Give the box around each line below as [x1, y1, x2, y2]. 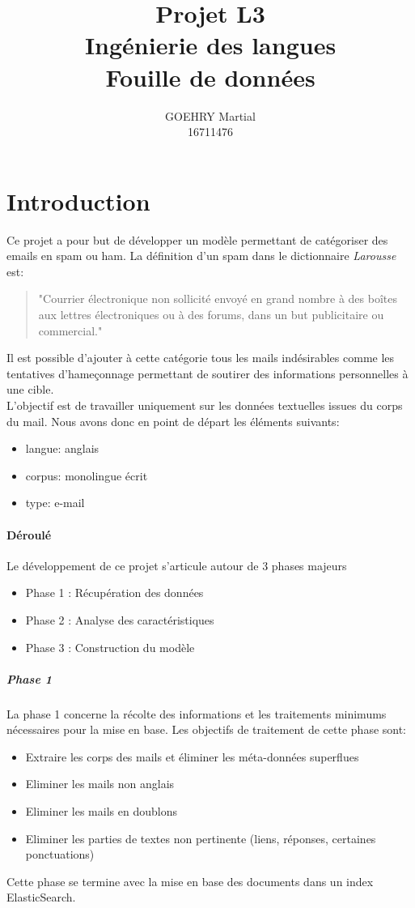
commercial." [38, 322, 103, 339]
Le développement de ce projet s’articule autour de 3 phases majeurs [6, 556, 347, 573]
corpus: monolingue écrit [25, 467, 148, 484]
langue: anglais [25, 440, 100, 457]
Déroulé [6, 526, 52, 543]
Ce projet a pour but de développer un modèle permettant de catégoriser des [6, 231, 388, 248]
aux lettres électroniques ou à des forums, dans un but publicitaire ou [38, 306, 384, 322]
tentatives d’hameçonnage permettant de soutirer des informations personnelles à [6, 364, 409, 382]
